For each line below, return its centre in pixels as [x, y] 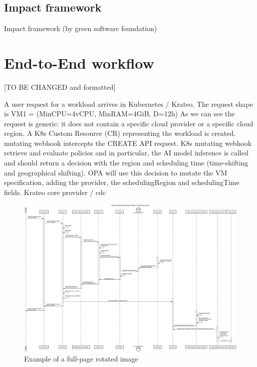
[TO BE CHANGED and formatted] [60, 86]
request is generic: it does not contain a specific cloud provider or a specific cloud [129, 123]
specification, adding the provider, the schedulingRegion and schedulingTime [122, 182]
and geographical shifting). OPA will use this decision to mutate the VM [116, 172]
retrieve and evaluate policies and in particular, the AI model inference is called [126, 153]
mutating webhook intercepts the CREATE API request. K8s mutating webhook [128, 143]
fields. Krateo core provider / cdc [55, 192]
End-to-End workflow [79, 62]
